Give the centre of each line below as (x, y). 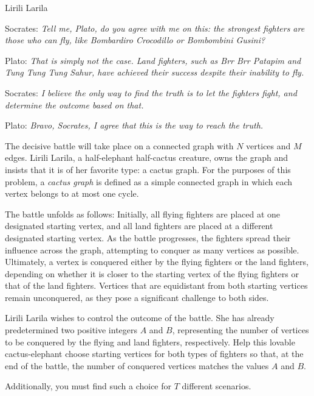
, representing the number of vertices (241, 330)
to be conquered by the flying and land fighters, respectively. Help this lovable (150, 341)
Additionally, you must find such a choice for (88, 386)
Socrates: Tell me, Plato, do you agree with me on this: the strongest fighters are (155, 28)
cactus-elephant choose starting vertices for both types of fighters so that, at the (154, 354)
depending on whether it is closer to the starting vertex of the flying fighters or (152, 273)
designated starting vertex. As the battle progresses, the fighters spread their (148, 237)
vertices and (268, 145)
